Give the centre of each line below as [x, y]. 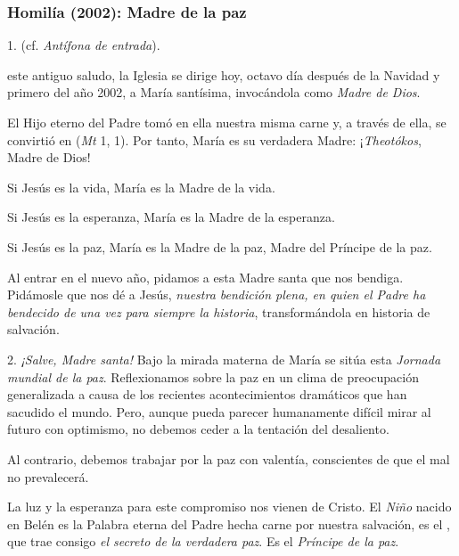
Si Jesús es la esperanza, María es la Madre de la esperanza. [171, 217]
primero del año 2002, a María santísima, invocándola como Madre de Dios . [214, 92]
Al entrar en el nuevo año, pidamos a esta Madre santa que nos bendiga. [205, 277]
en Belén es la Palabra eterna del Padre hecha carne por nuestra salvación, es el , [229, 523]
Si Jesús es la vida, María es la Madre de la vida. [141, 187]
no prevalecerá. [48, 476]
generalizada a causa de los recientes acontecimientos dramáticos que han [207, 394]
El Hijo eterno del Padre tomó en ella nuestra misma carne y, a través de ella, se [227, 122]
